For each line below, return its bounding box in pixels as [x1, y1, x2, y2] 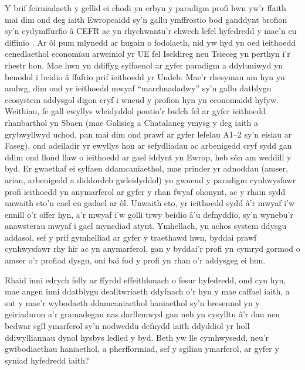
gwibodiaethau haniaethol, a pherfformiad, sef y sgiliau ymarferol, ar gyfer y [5, 342, 279, 355]
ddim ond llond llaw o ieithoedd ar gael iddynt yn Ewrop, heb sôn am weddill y [5, 150, 292, 163]
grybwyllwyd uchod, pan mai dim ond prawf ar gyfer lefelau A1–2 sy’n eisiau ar [5, 128, 292, 140]
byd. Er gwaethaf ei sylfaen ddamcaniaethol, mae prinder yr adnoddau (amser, [5, 162, 288, 174]
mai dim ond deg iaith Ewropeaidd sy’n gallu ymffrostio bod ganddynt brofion [5, 13, 287, 25]
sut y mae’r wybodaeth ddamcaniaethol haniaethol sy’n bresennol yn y [5, 296, 260, 309]
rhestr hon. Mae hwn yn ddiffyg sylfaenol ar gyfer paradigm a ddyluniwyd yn [5, 59, 283, 71]
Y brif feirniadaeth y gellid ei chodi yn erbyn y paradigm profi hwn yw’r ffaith [5, 2, 286, 13]
